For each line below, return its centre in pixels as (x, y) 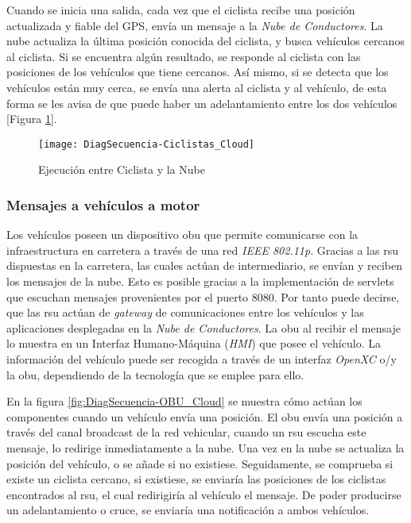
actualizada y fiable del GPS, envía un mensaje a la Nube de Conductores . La (195, 25)
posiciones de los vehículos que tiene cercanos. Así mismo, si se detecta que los (198, 72)
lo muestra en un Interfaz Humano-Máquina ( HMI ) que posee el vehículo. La (194, 343)
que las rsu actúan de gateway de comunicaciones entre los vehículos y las (185, 312)
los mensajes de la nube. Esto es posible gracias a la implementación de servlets (200, 281)
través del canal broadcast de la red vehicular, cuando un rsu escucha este (186, 432)
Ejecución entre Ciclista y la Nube (122, 169)
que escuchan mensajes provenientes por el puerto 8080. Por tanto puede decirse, (203, 296)
